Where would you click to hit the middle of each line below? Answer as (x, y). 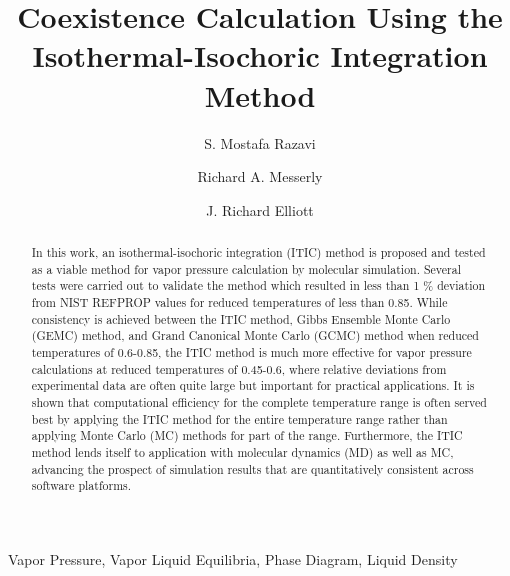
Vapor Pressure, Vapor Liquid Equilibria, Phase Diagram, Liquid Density (233, 558)
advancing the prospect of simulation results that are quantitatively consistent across (252, 468)
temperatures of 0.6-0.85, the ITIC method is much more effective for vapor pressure (251, 352)
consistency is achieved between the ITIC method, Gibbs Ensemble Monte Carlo (241, 318)
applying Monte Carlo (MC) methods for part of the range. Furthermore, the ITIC (247, 435)
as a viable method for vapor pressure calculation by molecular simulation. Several (246, 268)
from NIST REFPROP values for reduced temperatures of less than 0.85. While (239, 302)
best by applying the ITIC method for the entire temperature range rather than (239, 418)
